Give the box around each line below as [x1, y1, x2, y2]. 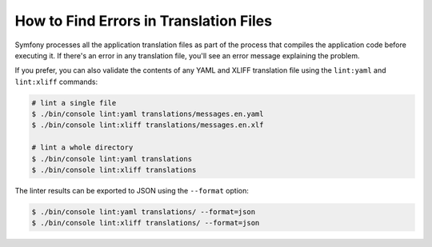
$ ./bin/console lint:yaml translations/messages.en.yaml [31, 110, 264, 119]
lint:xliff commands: [14, 77, 98, 86]
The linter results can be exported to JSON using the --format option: [14, 186, 250, 196]
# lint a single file [31, 98, 117, 107]
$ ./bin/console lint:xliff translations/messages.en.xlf [31, 121, 264, 129]
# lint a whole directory [31, 143, 134, 152]
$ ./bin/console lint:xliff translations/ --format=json [31, 218, 260, 228]
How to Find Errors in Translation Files [14, 12, 272, 30]
